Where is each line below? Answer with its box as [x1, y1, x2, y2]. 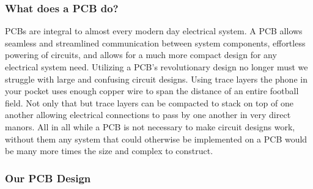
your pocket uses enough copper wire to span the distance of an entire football [5, 84, 299, 97]
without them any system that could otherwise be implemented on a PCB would [5, 132, 307, 145]
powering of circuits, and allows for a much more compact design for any [5, 48, 277, 61]
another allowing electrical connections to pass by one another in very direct [5, 108, 291, 121]
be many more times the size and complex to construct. [5, 144, 213, 157]
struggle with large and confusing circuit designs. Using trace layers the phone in [5, 72, 307, 85]
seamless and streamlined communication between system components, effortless [5, 36, 306, 49]
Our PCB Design [5, 170, 91, 185]
